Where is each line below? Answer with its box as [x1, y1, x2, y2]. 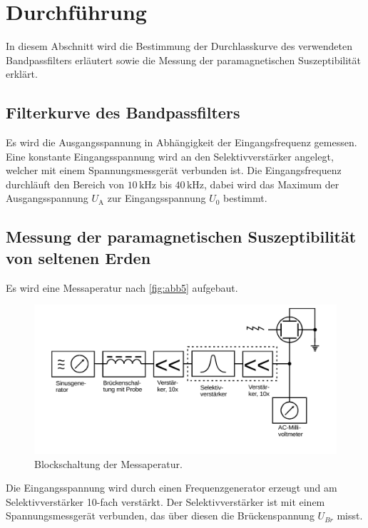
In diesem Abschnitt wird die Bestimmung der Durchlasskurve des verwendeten [6, 39, 352, 54]
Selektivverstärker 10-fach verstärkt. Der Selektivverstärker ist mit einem [6, 494, 325, 509]
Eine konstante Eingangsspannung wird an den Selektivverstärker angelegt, [6, 148, 334, 163]
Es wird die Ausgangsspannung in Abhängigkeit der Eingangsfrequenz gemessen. [6, 135, 357, 150]
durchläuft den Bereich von [6, 176, 124, 191]
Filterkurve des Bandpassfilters [6, 101, 240, 123]
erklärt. [6, 66, 38, 81]
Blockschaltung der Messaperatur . [34, 456, 183, 471]
